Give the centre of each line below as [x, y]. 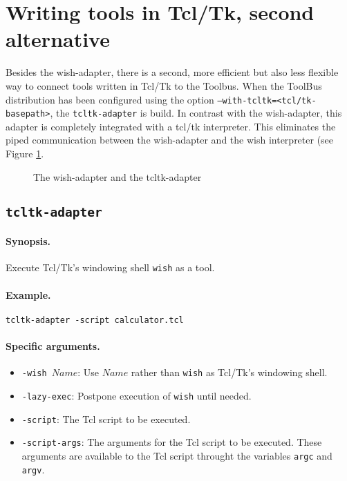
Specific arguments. [53, 346]
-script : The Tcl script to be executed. [106, 419]
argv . [33, 469]
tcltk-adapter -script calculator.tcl [95, 320]
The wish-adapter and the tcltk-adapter [118, 176]
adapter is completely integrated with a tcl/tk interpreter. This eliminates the [171, 126]
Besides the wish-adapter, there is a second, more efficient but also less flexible [172, 72]
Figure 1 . [25, 153]
